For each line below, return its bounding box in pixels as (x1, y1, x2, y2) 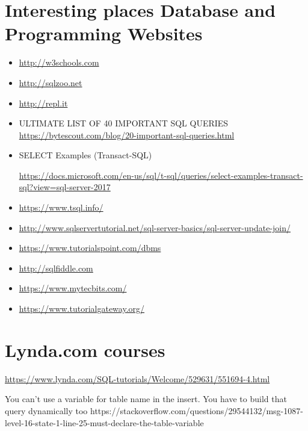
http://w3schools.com (19, 56, 99, 69)
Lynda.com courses (5, 337, 165, 362)
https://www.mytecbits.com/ (19, 282, 127, 294)
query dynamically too (5, 404, 88, 417)
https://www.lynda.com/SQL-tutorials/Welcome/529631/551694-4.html (5, 372, 270, 385)
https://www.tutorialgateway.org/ (19, 302, 145, 315)
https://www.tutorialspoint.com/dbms (19, 241, 161, 254)
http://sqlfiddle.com (19, 261, 93, 274)
